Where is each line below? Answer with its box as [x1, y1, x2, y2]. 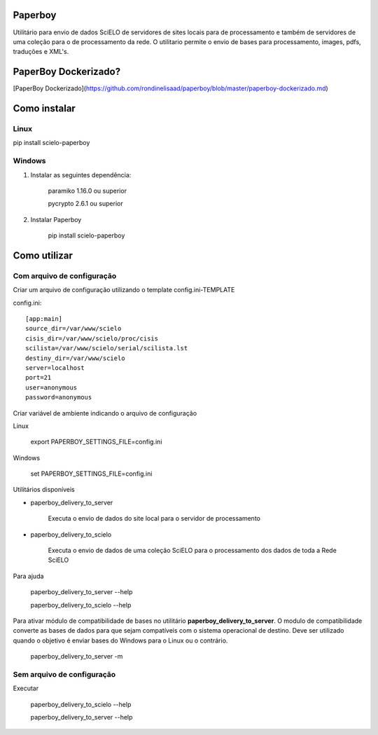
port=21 [25, 373, 52, 382]
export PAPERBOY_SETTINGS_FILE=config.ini [30, 438, 162, 446]
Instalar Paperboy [30, 215, 82, 224]
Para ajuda [13, 572, 44, 580]
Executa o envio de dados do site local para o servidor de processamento [48, 514, 260, 523]
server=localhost [25, 364, 85, 371]
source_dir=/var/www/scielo [25, 324, 122, 333]
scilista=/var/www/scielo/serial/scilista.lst [25, 344, 188, 352]
